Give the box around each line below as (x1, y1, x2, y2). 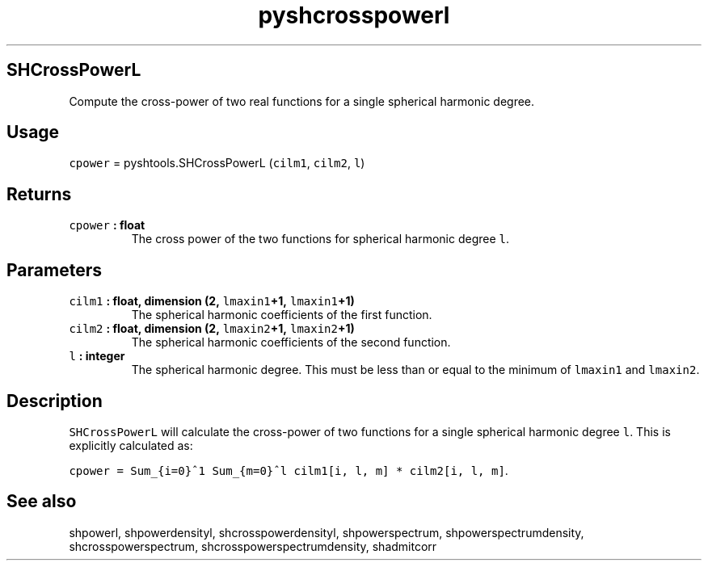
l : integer (69, 349, 125, 363)
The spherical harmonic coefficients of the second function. (131, 335, 451, 350)
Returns (6, 183, 72, 204)
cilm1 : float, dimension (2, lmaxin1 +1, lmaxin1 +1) (69, 294, 355, 309)
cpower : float (69, 218, 145, 233)
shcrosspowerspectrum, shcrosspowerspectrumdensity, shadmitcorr (69, 539, 437, 553)
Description (6, 390, 103, 411)
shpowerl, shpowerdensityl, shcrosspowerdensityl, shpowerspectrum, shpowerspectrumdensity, (69, 525, 584, 540)
